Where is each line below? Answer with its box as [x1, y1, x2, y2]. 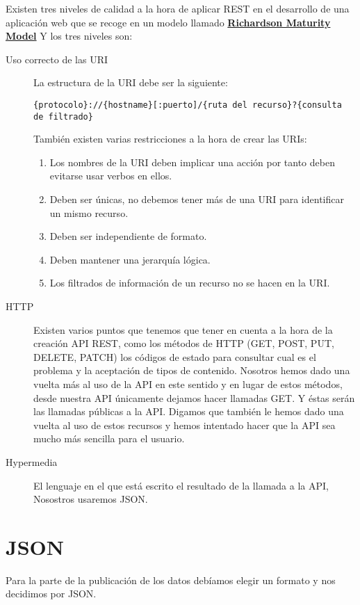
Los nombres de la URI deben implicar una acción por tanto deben [49, 154, 335, 169]
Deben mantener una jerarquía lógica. [49, 252, 211, 266]
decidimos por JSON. [6, 586, 97, 601]
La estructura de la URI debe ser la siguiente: [33, 75, 228, 90]
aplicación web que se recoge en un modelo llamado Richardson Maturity [6, 15, 331, 29]
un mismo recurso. [49, 205, 129, 220]
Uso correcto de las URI [6, 51, 108, 66]
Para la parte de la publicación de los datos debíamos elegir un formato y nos [6, 572, 336, 587]
